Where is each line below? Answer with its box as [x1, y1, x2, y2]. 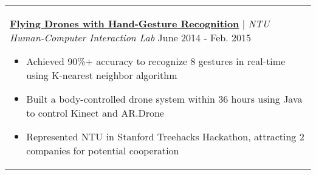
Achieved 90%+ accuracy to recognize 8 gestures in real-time [26, 54, 286, 68]
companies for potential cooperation [26, 143, 179, 157]
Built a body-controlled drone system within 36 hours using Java [26, 92, 303, 106]
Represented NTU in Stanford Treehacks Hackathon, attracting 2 [26, 129, 304, 143]
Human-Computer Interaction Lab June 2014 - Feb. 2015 [10, 30, 251, 44]
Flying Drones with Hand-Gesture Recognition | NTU [10, 16, 270, 30]
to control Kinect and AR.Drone [26, 106, 164, 120]
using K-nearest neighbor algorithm [26, 68, 177, 82]
